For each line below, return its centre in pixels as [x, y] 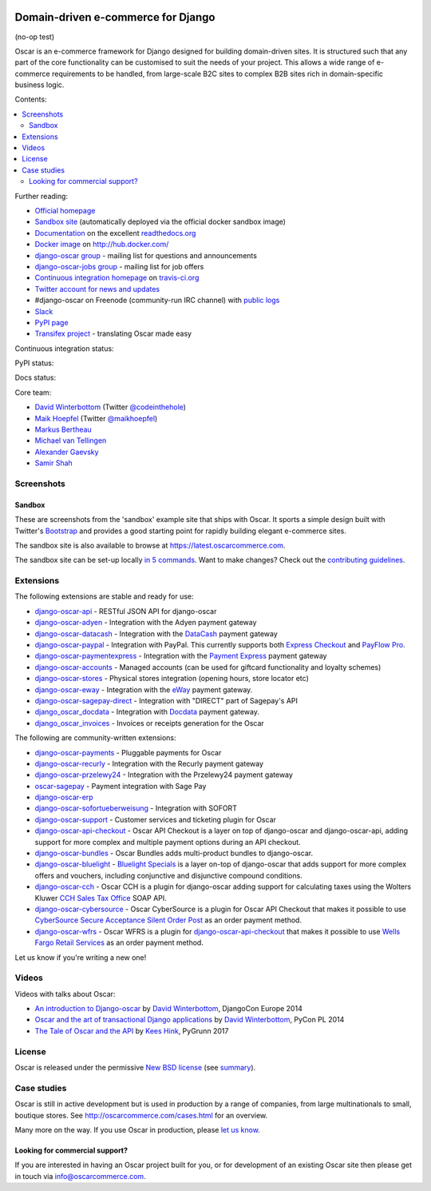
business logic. [40, 85]
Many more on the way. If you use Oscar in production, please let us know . [138, 1129]
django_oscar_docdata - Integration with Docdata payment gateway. [147, 712]
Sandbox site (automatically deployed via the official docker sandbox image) [160, 222]
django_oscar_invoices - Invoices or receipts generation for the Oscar [150, 723]
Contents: [31, 99]
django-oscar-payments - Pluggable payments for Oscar [128, 752]
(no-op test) [35, 37]
